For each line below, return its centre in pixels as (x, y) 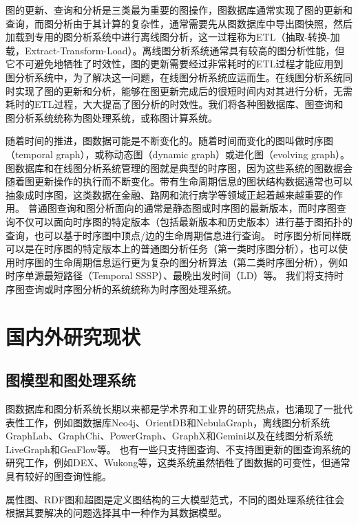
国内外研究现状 (73, 336)
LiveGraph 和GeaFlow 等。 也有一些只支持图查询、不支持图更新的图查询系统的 (178, 449)
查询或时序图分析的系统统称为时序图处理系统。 (130, 288)
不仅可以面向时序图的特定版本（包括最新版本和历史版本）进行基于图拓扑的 (183, 221)
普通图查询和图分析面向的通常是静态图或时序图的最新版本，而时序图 (182, 208)
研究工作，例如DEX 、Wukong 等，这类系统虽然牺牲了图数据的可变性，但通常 (178, 462)
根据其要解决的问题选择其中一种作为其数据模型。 (116, 513)
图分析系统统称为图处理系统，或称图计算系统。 (112, 117)
